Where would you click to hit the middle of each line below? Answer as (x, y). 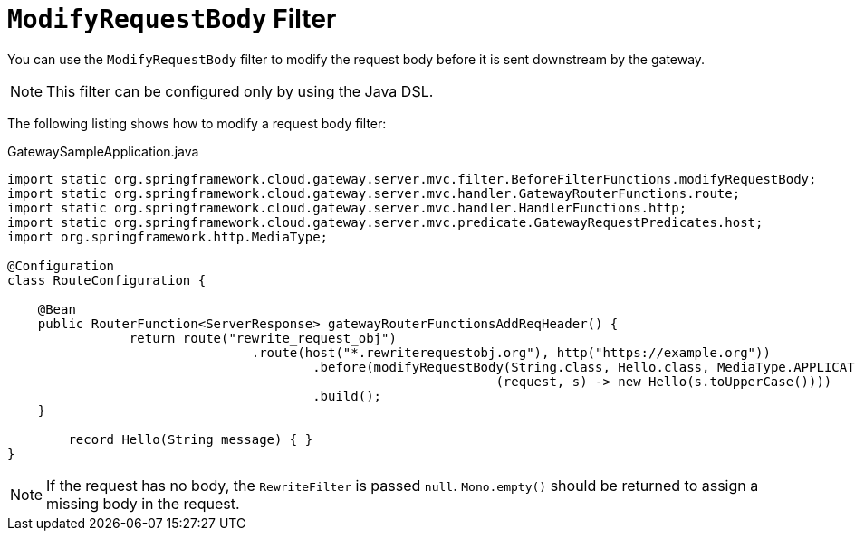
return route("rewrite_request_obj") (263, 338)
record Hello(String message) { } (191, 439)
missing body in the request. (143, 503)
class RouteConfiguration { (107, 280)
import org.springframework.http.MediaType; (168, 236)
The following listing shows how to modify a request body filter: (197, 123)
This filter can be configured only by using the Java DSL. (240, 91)
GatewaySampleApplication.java (103, 151)
